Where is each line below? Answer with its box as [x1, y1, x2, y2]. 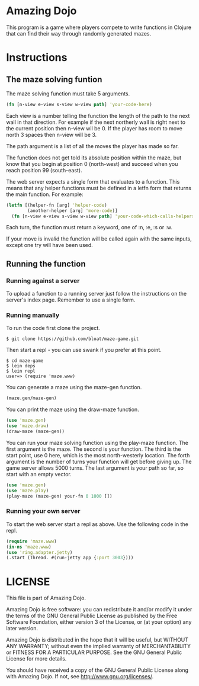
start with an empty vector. [6, 470, 72, 477]
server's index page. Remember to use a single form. [6, 296, 136, 303]
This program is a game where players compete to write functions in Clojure [6, 24, 191, 31]
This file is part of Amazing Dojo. [6, 594, 86, 602]
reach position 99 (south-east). [6, 166, 82, 174]
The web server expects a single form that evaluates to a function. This [6, 178, 180, 185]
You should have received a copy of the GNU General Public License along [6, 666, 188, 674]
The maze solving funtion [6, 74, 102, 84]
